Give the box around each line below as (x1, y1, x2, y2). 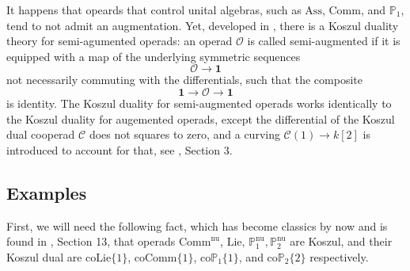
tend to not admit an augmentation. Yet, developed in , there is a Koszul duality (6, 17, 399, 33)
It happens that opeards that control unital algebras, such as (6, 2, 302, 17)
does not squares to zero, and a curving (89, 126, 280, 143)
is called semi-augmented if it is (247, 32, 401, 49)
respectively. (309, 248, 369, 265)
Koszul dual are (6, 248, 82, 265)
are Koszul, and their (290, 233, 393, 250)
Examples (6, 180, 87, 204)
